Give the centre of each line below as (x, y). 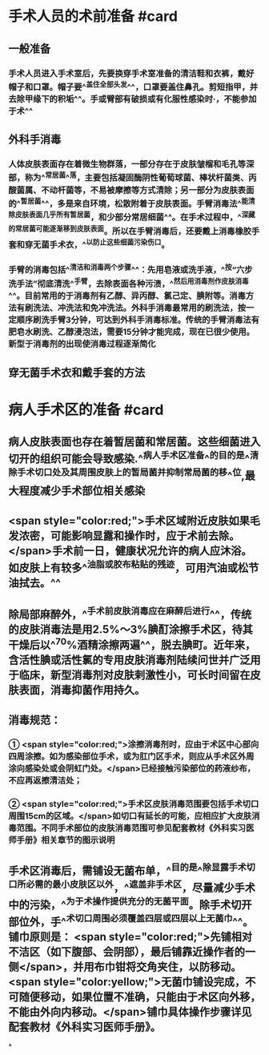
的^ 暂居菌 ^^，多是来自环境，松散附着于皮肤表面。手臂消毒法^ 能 (128, 203)
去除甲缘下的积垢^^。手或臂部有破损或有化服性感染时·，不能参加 (132, 99)
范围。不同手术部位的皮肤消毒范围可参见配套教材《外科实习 (131, 828)
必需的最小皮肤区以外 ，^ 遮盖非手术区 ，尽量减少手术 (141, 886)
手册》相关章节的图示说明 (66, 840)
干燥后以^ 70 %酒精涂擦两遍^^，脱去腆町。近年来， (132, 644)
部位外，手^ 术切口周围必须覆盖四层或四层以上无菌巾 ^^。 (131, 920)
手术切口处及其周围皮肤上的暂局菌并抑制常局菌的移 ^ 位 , (131, 475)
